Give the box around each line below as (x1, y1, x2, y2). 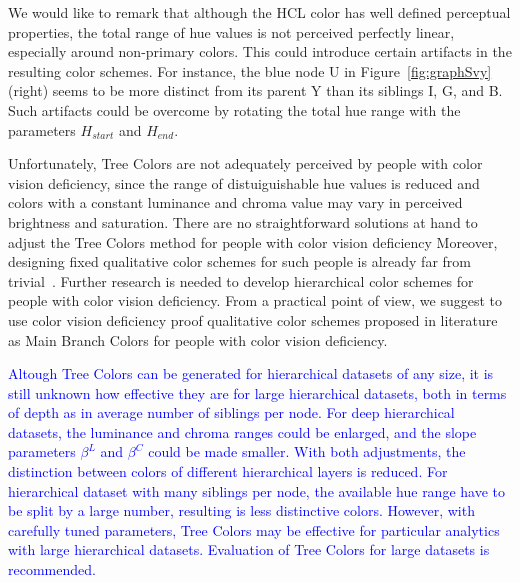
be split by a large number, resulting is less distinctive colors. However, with (8, 500, 475, 521)
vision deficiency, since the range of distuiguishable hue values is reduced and (8, 172, 480, 193)
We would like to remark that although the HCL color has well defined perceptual (8, 2, 511, 22)
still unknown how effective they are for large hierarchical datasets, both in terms (8, 382, 507, 403)
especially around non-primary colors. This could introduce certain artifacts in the (8, 41, 512, 62)
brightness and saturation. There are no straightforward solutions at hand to (8, 211, 478, 232)
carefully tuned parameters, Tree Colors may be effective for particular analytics (8, 519, 500, 540)
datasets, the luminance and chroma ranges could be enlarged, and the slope (8, 421, 477, 442)
